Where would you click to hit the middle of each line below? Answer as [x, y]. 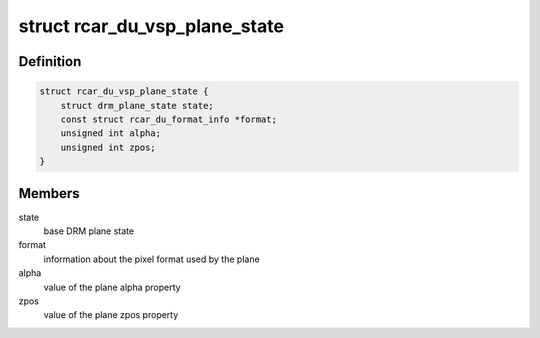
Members [49, 193]
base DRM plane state [89, 231]
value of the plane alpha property [112, 287]
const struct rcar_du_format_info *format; [168, 119]
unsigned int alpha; [111, 133]
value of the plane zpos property [111, 315]
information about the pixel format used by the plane [151, 259]
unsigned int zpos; [108, 147]
